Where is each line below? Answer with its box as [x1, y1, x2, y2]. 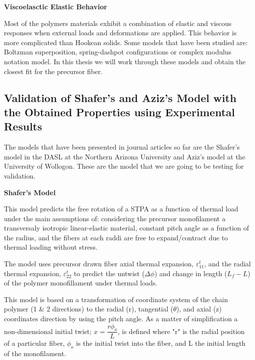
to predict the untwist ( [74, 268, 145, 278]
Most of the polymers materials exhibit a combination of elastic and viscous [4, 18, 232, 28]
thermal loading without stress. [4, 242, 98, 252]
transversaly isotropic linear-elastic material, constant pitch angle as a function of [4, 223, 249, 233]
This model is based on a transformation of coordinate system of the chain [4, 294, 228, 304]
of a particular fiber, [4, 338, 65, 348]
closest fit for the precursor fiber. [4, 66, 103, 76]
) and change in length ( [154, 268, 228, 278]
